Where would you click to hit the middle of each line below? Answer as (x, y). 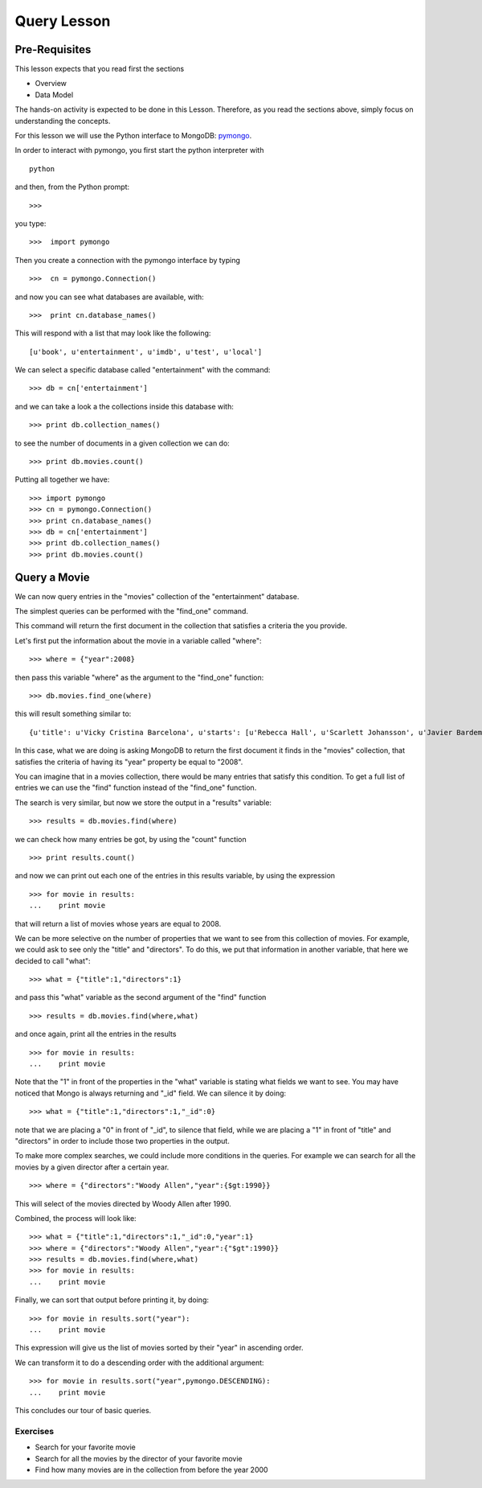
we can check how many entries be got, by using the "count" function (131, 839)
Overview (51, 84)
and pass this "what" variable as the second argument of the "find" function (141, 997)
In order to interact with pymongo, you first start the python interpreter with (139, 150)
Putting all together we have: (62, 479)
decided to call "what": (53, 960)
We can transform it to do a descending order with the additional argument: (139, 1363)
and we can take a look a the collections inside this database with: (125, 406)
